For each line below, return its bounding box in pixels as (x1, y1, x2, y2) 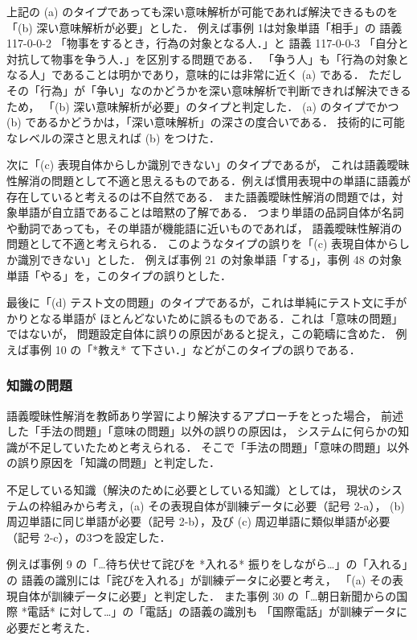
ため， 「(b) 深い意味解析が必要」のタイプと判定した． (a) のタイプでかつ (6, 97, 399, 114)
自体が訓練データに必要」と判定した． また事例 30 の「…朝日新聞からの (17, 587, 397, 604)
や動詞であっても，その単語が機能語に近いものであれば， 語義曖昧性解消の (6, 219, 403, 236)
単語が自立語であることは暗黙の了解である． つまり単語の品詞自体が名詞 (17, 204, 404, 221)
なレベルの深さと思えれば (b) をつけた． (6, 129, 220, 146)
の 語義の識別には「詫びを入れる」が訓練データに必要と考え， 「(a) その (6, 572, 392, 588)
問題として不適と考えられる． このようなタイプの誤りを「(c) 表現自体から (6, 235, 399, 252)
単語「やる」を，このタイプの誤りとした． (6, 266, 231, 283)
